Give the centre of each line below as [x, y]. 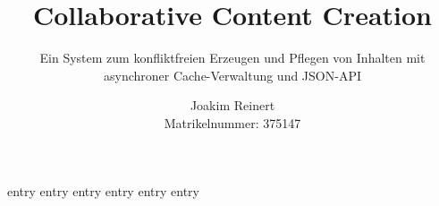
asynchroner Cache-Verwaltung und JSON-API [232, 75]
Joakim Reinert [232, 105]
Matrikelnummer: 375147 [232, 122]
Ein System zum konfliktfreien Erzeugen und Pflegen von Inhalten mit [232, 58]
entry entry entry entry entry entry [103, 190]
